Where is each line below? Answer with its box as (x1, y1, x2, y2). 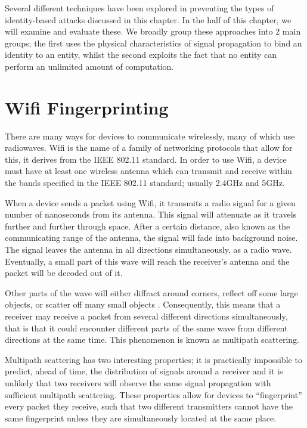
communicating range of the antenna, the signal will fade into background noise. (5, 231, 298, 244)
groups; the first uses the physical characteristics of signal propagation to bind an (5, 36, 302, 49)
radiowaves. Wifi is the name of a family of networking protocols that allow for (5, 141, 293, 154)
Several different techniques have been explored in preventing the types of (5, 2, 274, 14)
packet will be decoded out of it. (5, 266, 123, 279)
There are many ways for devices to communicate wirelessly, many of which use (5, 129, 295, 142)
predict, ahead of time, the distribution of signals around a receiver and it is (5, 365, 283, 377)
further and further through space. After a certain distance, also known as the (5, 219, 290, 232)
